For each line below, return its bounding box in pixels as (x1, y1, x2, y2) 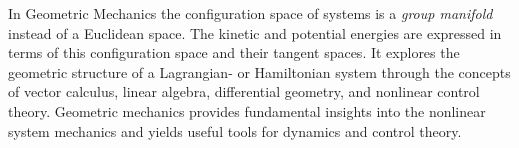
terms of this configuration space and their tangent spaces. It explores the (8, 42, 460, 63)
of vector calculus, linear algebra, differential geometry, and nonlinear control (8, 81, 480, 102)
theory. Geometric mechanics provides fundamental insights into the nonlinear (8, 100, 486, 121)
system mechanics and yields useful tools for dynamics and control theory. (8, 120, 462, 141)
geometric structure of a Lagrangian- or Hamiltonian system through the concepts (8, 61, 511, 82)
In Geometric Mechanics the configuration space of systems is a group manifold (8, 3, 493, 23)
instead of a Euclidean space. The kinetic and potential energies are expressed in (8, 22, 502, 43)
